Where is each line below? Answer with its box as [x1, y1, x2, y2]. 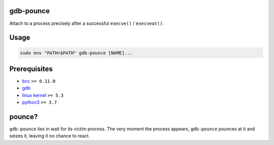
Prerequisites [9, 64, 53, 73]
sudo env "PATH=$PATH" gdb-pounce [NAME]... [20, 50, 133, 56]
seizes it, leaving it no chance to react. [9, 133, 90, 139]
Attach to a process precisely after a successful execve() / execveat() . [9, 20, 164, 26]
